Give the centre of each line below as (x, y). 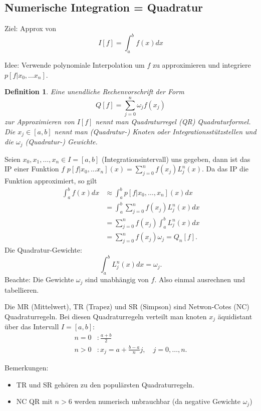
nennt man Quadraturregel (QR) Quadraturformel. (173, 121)
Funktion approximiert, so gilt (51, 180)
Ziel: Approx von (31, 28)
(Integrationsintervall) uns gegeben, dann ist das (176, 159)
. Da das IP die (225, 169)
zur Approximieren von (40, 121)
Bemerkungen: (27, 368)
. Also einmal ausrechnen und (200, 279)
